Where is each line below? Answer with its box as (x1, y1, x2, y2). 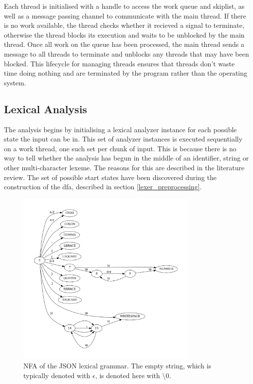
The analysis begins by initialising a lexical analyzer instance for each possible (4, 124, 237, 134)
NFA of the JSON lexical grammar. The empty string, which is (23, 361, 212, 371)
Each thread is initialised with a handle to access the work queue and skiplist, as (4, 1, 245, 11)
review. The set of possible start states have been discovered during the (4, 172, 217, 182)
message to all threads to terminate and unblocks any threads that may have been (4, 48, 249, 59)
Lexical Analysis (4, 101, 87, 116)
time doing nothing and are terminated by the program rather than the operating (4, 68, 248, 78)
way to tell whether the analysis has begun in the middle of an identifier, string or (4, 153, 249, 163)
